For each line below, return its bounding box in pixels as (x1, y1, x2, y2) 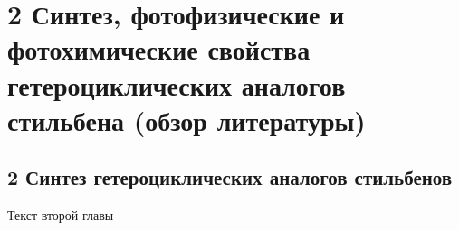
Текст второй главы (7, 206, 114, 225)
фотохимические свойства (7, 31, 311, 68)
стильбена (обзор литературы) (7, 101, 366, 138)
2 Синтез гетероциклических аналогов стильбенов (7, 163, 453, 191)
